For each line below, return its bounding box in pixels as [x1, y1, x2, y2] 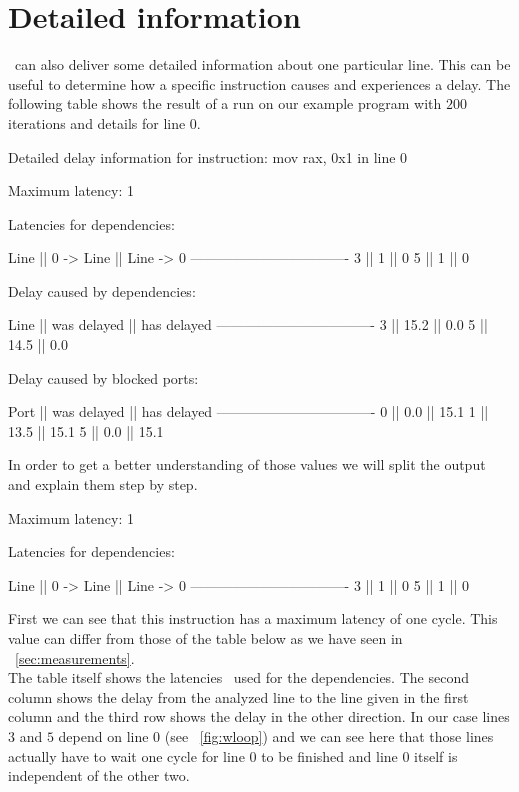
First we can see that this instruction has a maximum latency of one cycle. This [8, 608, 498, 629]
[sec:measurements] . [15, 647, 135, 668]
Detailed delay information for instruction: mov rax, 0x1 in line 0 [8, 146, 408, 167]
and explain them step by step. [8, 474, 198, 495]
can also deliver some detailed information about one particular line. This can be [14, 54, 511, 75]
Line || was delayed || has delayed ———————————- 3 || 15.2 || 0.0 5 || [8, 314, 488, 335]
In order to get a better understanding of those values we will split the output [8, 454, 486, 475]
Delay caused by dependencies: [8, 280, 196, 301]
